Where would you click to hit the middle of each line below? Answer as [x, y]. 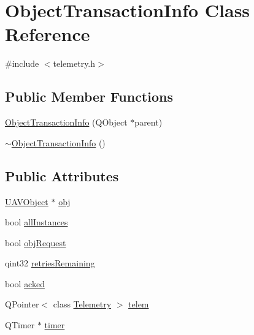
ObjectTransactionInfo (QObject [66, 122]
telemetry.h [74, 63]
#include [22, 63]
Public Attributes [62, 175]
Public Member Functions [89, 96]
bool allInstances [37, 222]
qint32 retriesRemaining [50, 263]
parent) [148, 122]
